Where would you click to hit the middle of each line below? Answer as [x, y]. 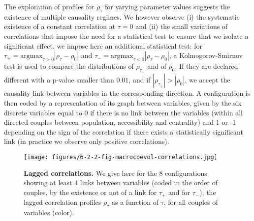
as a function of [135, 202]
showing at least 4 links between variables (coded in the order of [121, 182]
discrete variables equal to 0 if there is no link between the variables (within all [124, 112]
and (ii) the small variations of [182, 26]
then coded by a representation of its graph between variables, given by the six [123, 102]
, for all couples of [191, 202]
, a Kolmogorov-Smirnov [206, 55]
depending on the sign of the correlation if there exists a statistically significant [124, 131]
